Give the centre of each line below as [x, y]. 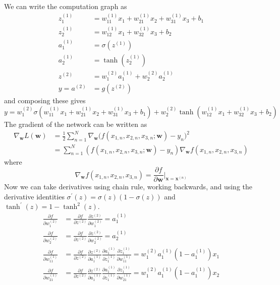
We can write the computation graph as [66, 6]
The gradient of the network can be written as [76, 124]
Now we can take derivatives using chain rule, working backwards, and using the [128, 187]
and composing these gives [45, 100]
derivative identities [34, 196]
